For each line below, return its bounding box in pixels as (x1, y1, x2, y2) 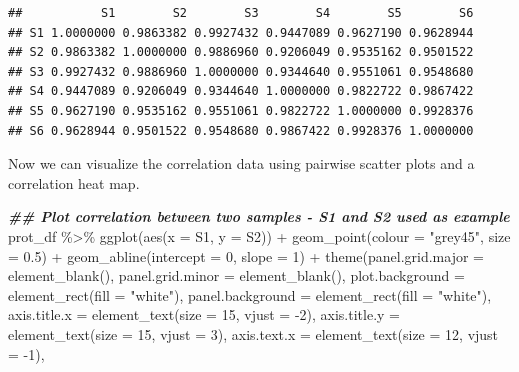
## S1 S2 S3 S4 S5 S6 (8, 6, 474, 20)
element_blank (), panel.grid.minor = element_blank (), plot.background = (8, 265, 465, 286)
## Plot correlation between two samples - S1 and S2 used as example (8, 206, 510, 227)
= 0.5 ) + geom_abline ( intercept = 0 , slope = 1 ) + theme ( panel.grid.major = (8, 245, 484, 266)
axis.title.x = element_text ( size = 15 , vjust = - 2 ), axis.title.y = (8, 304, 400, 325)
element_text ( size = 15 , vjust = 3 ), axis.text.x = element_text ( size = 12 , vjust (8, 323, 499, 344)
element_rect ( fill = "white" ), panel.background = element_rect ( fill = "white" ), (8, 284, 492, 305)
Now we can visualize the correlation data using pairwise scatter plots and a (8, 153, 475, 174)
